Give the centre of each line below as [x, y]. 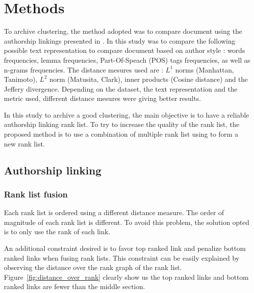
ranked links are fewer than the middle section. [75, 286]
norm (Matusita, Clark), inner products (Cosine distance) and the [149, 79]
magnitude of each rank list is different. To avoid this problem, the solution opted [127, 222]
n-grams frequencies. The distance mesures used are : [84, 69]
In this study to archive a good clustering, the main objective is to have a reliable [127, 114]
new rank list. [25, 143]
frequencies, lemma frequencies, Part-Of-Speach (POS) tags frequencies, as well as [127, 60]
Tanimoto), [21, 79]
